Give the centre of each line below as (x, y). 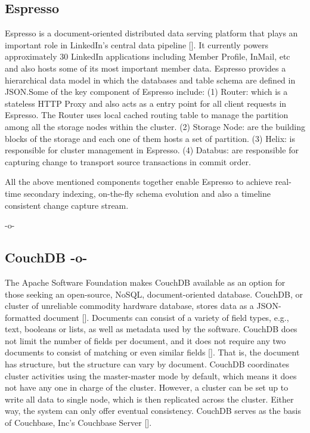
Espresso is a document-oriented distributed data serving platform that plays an (151, 33)
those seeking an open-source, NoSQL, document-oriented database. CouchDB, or (154, 294)
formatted (23, 317)
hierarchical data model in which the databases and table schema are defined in (150, 80)
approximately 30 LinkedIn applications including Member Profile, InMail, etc (148, 56)
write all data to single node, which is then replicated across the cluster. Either (149, 399)
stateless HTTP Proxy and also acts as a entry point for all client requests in (146, 103)
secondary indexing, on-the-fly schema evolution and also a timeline (147, 193)
